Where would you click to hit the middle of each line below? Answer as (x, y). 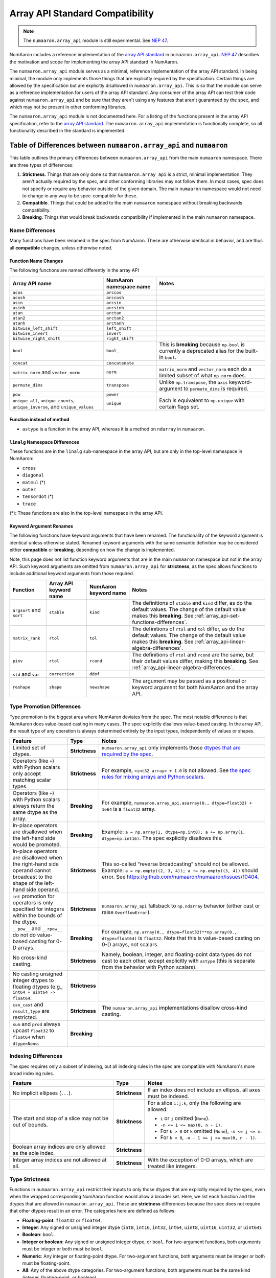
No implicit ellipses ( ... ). (42, 1093)
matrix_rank (26, 638)
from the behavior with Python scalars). (149, 967)
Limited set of (29, 747)
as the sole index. (34, 1153)
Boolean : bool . (39, 1235)
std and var (26, 674)
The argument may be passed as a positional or (189, 681)
